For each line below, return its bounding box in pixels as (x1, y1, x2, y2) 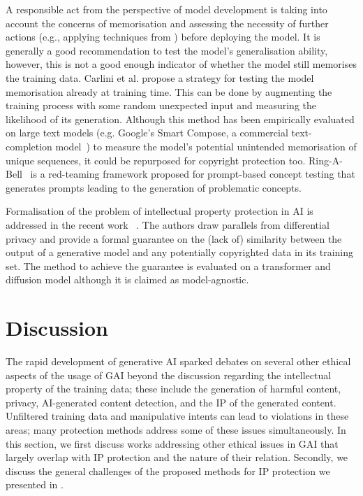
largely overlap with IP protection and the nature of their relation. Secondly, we (6, 450, 348, 465)
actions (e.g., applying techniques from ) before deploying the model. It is (6, 29, 320, 44)
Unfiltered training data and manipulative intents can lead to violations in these (6, 409, 349, 423)
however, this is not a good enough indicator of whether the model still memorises (6, 57, 357, 71)
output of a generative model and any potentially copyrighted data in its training (6, 245, 354, 260)
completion (6, 139, 52, 153)
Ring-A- (309, 153, 343, 167)
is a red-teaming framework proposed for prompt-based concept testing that (30, 166, 355, 181)
